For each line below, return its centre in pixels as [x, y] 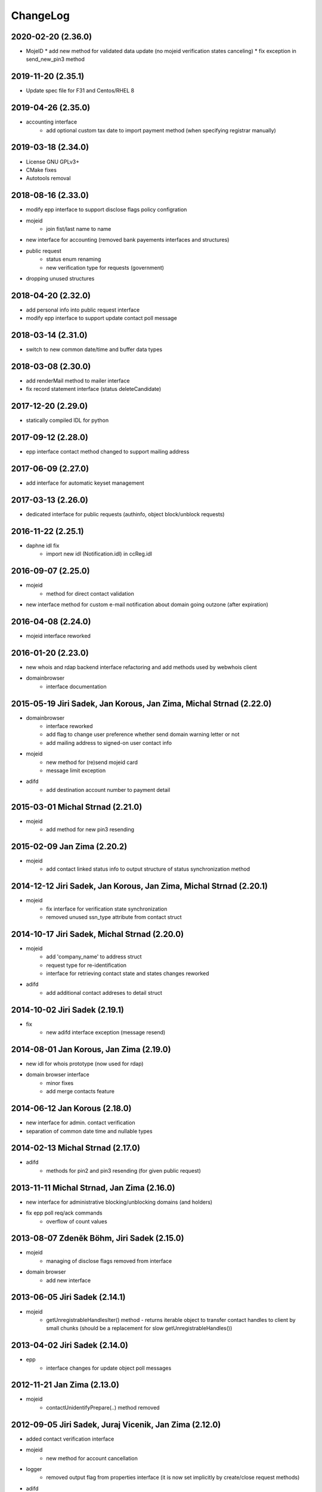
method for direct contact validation [90, 593]
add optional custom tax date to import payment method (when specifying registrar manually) [161, 130]
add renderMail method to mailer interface [78, 381]
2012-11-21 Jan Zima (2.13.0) [65, 1385]
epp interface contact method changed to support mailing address [108, 452]
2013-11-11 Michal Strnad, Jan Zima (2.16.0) [93, 1188]
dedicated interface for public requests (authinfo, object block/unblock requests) [125, 514]
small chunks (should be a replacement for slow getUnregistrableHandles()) [139, 1328]
